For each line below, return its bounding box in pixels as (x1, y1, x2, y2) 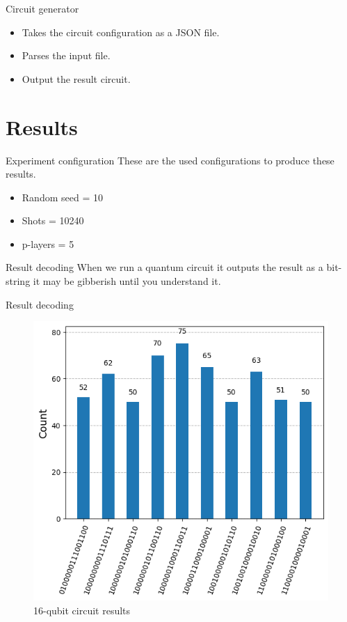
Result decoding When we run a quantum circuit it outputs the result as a (6, 260, 323, 274)
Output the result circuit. (22, 71, 131, 86)
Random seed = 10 (22, 189, 103, 204)
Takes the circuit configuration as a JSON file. (22, 24, 220, 39)
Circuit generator (6, 1, 79, 15)
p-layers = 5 (22, 236, 74, 251)
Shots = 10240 (22, 213, 84, 228)
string (6, 274, 31, 288)
